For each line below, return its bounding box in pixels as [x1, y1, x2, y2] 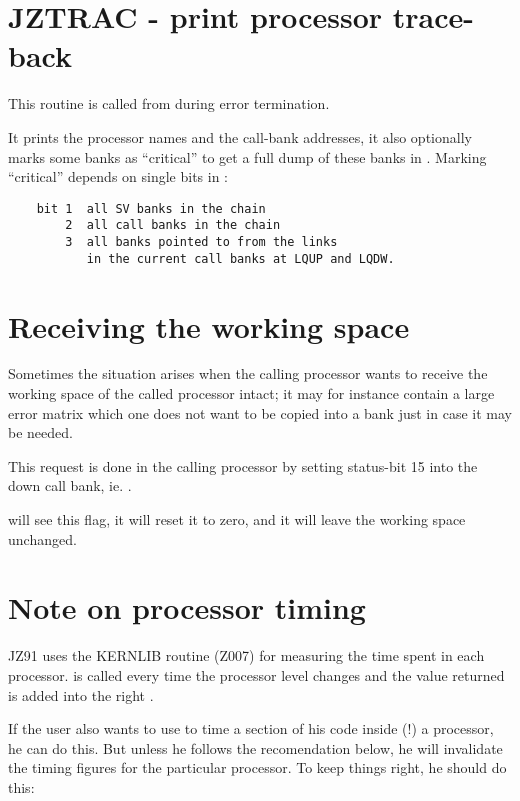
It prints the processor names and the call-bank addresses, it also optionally [8, 126, 472, 147]
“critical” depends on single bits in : [8, 166, 228, 187]
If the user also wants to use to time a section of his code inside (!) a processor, [8, 718, 494, 739]
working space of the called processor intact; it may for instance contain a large [8, 383, 495, 404]
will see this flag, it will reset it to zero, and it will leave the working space [8, 509, 466, 529]
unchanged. [8, 528, 77, 549]
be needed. [8, 422, 73, 443]
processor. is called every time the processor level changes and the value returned [8, 664, 505, 685]
